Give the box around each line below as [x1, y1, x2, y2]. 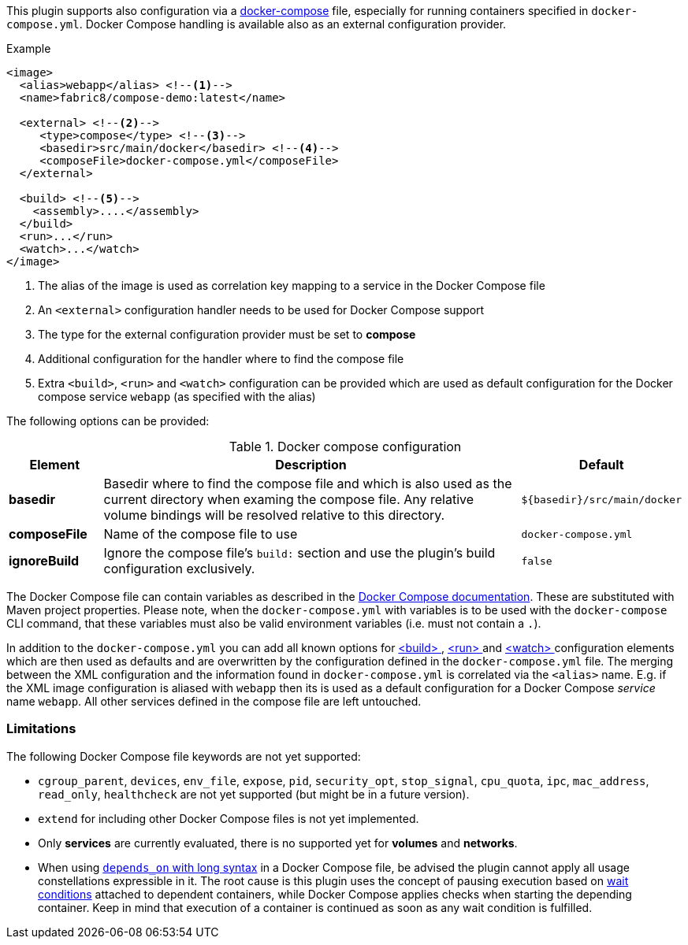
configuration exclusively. [103, 561, 255, 576]
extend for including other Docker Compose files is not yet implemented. [38, 811, 419, 825]
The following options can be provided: [6, 414, 210, 428]
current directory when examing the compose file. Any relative [103, 491, 474, 507]
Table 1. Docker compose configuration [229, 439, 462, 454]
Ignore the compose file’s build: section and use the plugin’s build [103, 545, 496, 561]
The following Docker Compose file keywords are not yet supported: [6, 749, 361, 763]
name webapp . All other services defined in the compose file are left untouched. [6, 695, 422, 708]
